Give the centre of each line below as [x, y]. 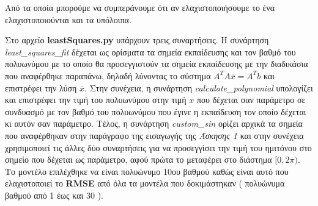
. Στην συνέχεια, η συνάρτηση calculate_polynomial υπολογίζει [199, 87]
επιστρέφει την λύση [41, 87]
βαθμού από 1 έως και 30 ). [54, 195]
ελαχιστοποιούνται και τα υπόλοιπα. [68, 19]
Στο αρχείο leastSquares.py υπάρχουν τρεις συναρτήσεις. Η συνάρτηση [137, 40]
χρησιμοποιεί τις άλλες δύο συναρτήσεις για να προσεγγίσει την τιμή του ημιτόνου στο [158, 147]
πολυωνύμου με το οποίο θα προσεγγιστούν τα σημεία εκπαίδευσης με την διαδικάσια [157, 64]
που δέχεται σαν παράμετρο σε [251, 100]
